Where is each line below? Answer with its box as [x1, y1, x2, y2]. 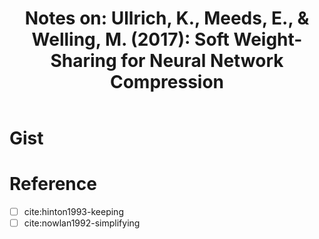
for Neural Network [120, 50, 284, 72]
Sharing [50, 50, 117, 72]
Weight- [233, 28, 303, 51]
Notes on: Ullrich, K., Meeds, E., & [24, 7, 310, 30]
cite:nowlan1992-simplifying [23, 217, 141, 229]
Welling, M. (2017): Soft [31, 28, 230, 51]
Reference [9, 173, 97, 196]
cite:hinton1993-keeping [23, 206, 124, 218]
